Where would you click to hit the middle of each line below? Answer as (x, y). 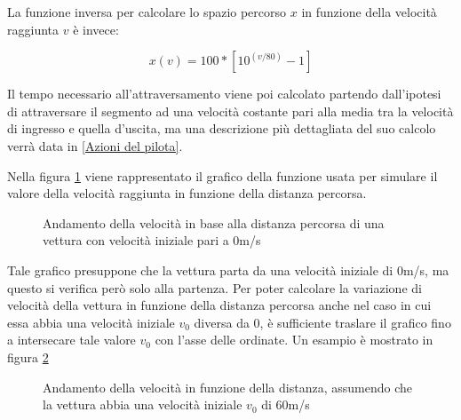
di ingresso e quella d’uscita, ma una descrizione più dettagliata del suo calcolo (222, 128)
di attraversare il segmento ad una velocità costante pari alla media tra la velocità (230, 111)
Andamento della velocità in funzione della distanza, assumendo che (227, 387)
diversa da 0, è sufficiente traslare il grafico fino (322, 322)
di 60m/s (286, 404)
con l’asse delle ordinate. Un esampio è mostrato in (294, 340)
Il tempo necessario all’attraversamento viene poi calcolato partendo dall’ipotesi (224, 94)
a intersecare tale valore (72, 340)
